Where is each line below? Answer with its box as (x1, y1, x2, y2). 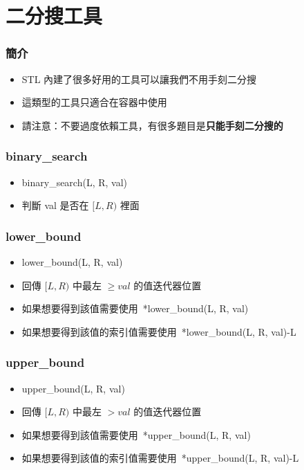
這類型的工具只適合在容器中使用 (21, 95, 167, 109)
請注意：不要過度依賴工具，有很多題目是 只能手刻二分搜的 (21, 118, 283, 132)
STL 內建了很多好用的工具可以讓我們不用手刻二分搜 (21, 71, 257, 86)
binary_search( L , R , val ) (21, 174, 128, 189)
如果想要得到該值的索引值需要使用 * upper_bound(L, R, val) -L (21, 451, 299, 465)
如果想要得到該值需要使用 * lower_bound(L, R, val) (21, 301, 249, 316)
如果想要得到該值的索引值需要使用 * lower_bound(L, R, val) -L (21, 324, 296, 338)
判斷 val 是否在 (21, 198, 89, 213)
